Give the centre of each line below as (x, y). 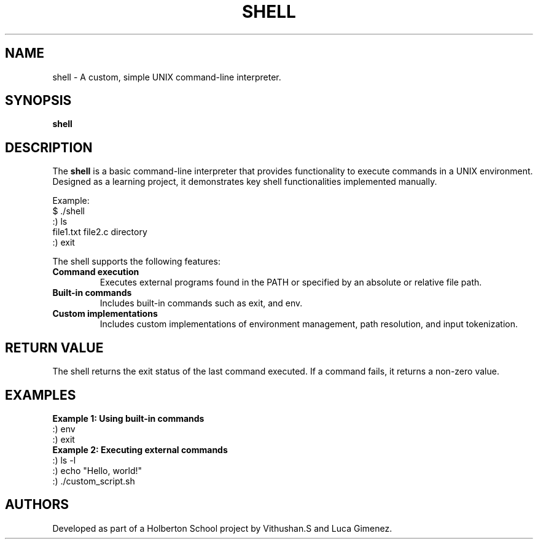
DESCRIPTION (49, 147)
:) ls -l (64, 460)
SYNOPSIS (38, 101)
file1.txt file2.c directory (100, 232)
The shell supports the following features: (136, 262)
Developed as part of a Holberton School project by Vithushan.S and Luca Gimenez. (222, 528)
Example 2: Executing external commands (140, 449)
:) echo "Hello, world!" (97, 470)
